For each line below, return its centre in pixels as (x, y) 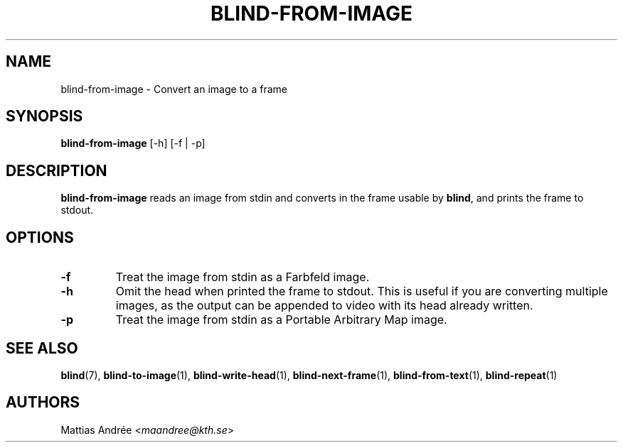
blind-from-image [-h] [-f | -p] (133, 143)
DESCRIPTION (57, 170)
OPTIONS (40, 237)
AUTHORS (43, 403)
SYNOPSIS (44, 116)
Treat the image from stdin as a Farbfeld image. (243, 277)
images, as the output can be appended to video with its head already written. (324, 306)
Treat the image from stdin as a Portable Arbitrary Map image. (281, 320)
